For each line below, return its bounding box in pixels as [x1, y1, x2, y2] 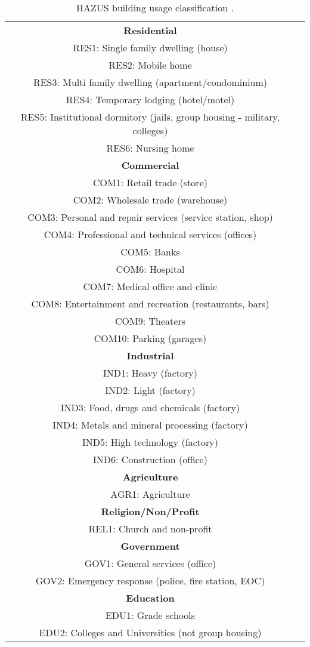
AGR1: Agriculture [110, 487, 190, 501]
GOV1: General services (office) [84, 556, 216, 570]
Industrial [126, 349, 174, 362]
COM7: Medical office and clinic [83, 279, 218, 293]
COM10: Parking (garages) [94, 331, 207, 345]
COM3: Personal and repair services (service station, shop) [27, 210, 273, 224]
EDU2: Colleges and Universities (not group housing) [39, 626, 262, 639]
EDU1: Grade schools [105, 608, 196, 622]
